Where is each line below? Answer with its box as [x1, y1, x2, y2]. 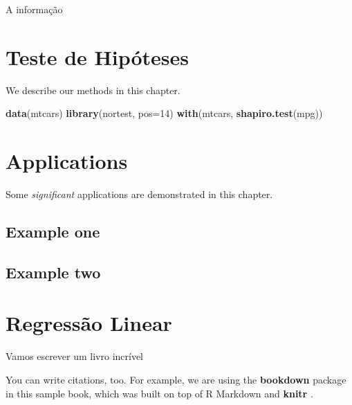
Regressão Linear [6, 309, 172, 337]
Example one [6, 221, 100, 242]
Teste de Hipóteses [6, 42, 189, 71]
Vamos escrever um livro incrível [6, 349, 144, 363]
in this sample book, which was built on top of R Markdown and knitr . [6, 386, 313, 400]
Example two [6, 261, 101, 282]
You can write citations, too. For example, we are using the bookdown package [6, 372, 346, 386]
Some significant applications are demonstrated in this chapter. [6, 187, 273, 201]
